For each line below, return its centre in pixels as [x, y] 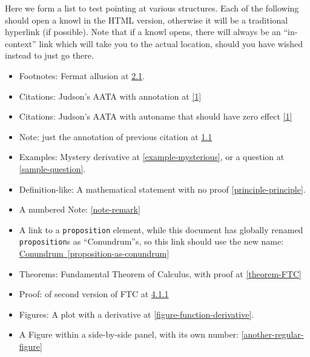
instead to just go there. [49, 55]
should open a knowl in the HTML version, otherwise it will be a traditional [147, 20]
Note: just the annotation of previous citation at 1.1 [116, 136]
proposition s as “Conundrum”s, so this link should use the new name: [151, 241]
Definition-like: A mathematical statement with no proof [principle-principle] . [162, 189]
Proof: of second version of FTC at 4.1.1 [94, 294]
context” [21, 43]
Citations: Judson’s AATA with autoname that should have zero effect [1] [156, 116]
